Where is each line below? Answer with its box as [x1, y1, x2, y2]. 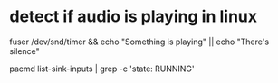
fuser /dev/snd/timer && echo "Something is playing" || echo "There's [9, 36, 270, 47]
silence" [9, 45, 41, 56]
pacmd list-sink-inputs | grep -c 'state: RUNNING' [9, 63, 195, 74]
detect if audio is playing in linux [9, 6, 258, 27]
